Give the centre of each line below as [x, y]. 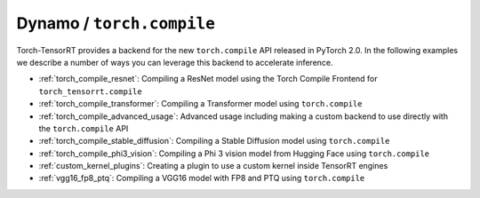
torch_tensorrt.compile [90, 91]
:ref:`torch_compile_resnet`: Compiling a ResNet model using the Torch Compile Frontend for [208, 79]
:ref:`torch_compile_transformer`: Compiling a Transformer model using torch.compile [200, 104]
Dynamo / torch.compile [116, 23]
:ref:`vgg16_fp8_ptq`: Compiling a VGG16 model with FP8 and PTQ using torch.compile [202, 178]
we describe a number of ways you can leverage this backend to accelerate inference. [175, 62]
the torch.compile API [84, 128]
